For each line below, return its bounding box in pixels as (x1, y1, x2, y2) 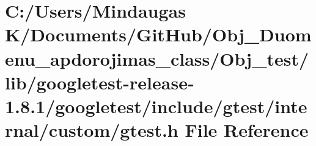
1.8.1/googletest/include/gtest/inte (5, 93, 307, 118)
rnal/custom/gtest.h (5, 117, 178, 142)
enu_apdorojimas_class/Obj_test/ (5, 46, 309, 71)
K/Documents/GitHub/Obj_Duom (5, 22, 312, 47)
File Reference (185, 117, 309, 142)
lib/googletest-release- (5, 69, 194, 94)
